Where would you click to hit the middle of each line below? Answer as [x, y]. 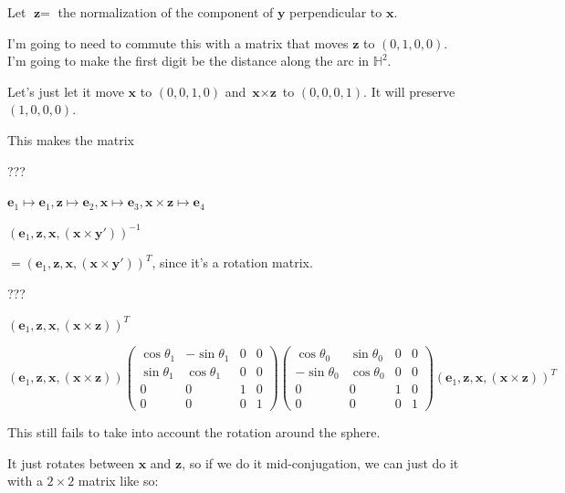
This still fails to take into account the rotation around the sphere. [194, 432]
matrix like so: [118, 481]
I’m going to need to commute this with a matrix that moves [178, 42]
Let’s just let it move [66, 91]
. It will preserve [409, 91]
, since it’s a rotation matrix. [232, 262]
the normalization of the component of [166, 12]
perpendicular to [336, 12]
